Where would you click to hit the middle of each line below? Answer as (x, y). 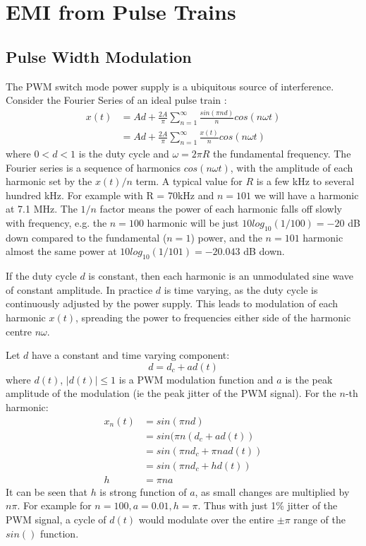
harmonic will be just (193, 223)
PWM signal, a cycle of (56, 519)
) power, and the (226, 237)
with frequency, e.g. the (56, 223)
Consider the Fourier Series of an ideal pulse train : (116, 100)
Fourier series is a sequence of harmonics (93, 167)
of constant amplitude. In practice (79, 289)
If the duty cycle (41, 276)
